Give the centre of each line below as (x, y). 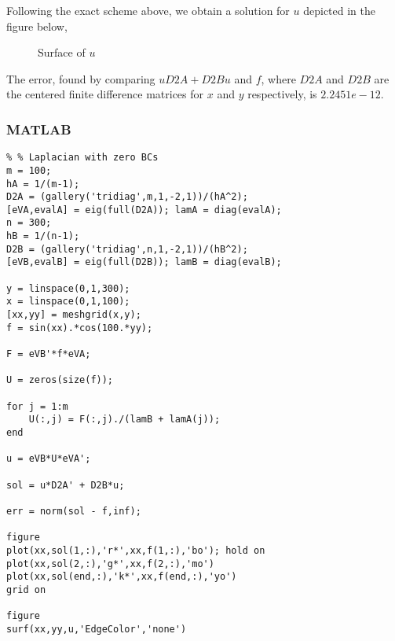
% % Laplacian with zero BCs (82, 158)
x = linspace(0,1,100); (68, 302)
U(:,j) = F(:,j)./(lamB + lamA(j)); (124, 420)
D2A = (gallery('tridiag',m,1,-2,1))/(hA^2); (127, 197)
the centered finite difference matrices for (105, 94)
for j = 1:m (37, 406)
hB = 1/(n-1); (43, 236)
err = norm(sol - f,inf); (74, 511)
